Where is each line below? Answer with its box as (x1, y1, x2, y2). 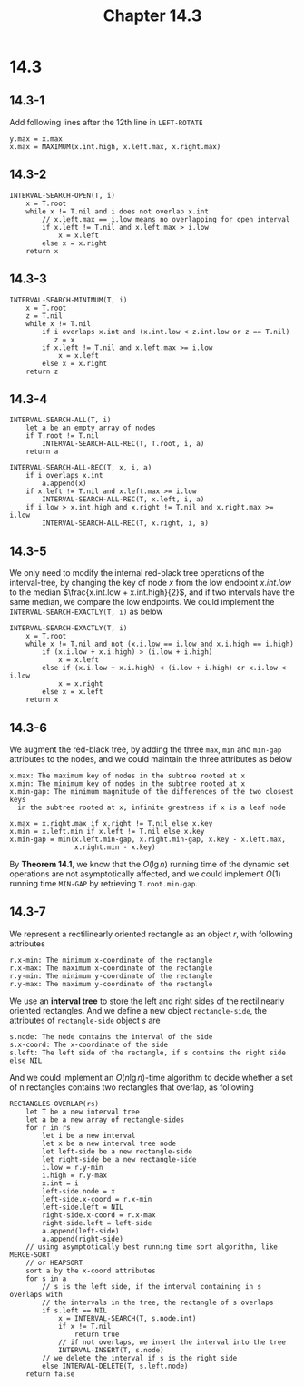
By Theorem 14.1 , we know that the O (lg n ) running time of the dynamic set (9, 859, 289, 870)
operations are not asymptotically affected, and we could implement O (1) (9, 868, 281, 879)
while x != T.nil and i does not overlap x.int (25, 206, 209, 216)
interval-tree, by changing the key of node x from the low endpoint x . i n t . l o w (9, 578, 292, 589)
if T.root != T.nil (25, 431, 100, 441)
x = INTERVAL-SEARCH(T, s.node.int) (57, 1313, 197, 1322)
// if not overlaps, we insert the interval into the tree (57, 1337, 286, 1347)
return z (25, 367, 59, 376)
